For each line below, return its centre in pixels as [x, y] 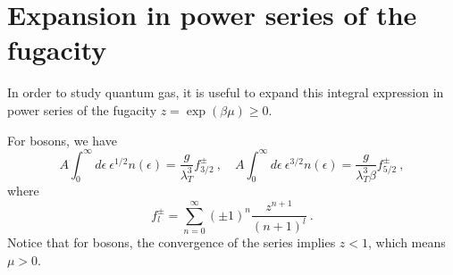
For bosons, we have [62, 140]
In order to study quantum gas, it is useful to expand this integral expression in [226, 92]
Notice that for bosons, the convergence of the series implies [172, 242]
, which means [407, 242]
